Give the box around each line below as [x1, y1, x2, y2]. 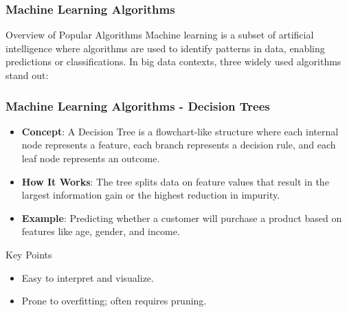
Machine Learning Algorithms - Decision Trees [5, 97, 270, 114]
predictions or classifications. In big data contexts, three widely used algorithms [5, 54, 342, 69]
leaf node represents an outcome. [21, 151, 160, 165]
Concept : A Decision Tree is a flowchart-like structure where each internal [21, 124, 339, 138]
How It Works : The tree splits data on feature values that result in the [21, 174, 329, 188]
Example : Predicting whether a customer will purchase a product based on [21, 210, 342, 225]
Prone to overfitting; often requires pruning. [21, 293, 207, 308]
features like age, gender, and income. [21, 224, 180, 238]
